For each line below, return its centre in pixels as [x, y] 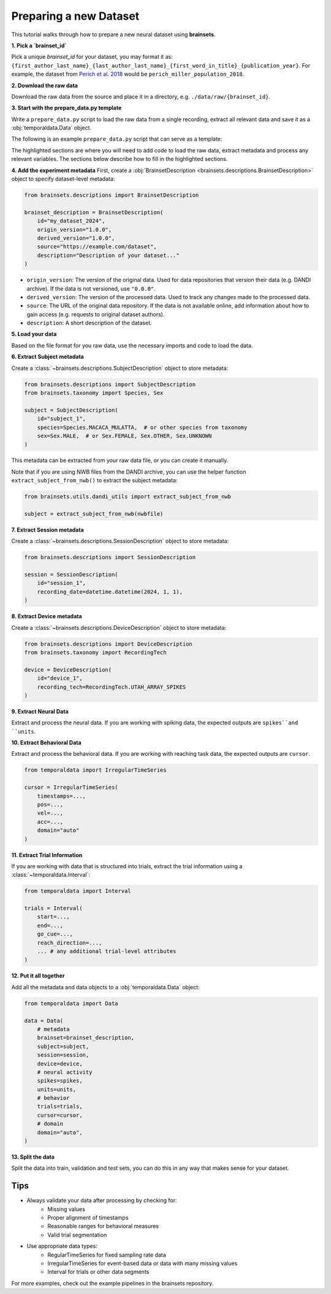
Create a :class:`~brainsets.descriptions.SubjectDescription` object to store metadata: [120, 368]
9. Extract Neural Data [40, 711]
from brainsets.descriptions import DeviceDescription [108, 644]
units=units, [57, 1089]
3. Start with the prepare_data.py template [67, 108]
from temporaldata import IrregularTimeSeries [95, 770]
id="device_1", [60, 678]
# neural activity [65, 1072]
